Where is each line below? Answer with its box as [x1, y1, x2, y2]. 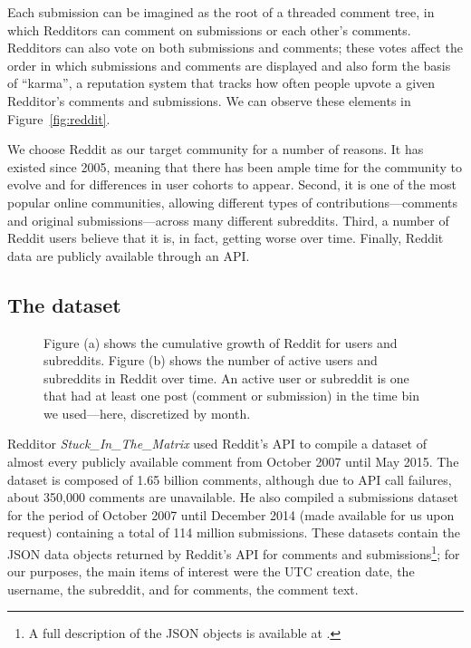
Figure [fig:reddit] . [7, 109, 111, 128]
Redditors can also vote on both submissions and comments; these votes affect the [7, 38, 463, 57]
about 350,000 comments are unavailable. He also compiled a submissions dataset [7, 488, 458, 507]
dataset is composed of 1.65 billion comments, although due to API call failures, [7, 469, 452, 488]
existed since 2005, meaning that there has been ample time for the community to [7, 157, 462, 176]
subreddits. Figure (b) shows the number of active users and [43, 351, 378, 370]
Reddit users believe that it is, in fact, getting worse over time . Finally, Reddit [7, 228, 444, 247]
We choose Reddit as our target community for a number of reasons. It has [7, 140, 424, 159]
